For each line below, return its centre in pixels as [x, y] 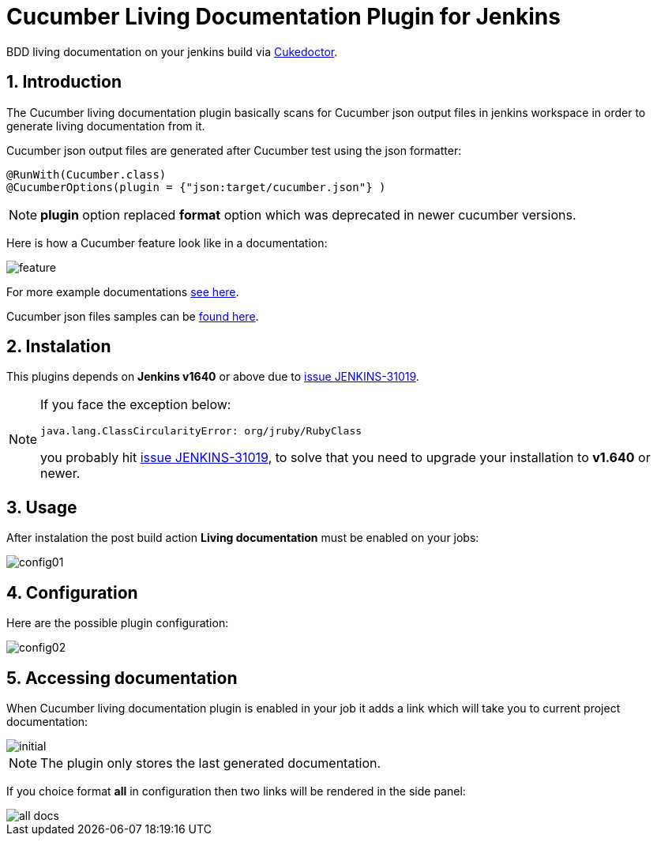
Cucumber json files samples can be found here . [133, 316]
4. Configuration [72, 592]
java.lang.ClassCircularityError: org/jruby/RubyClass [201, 431]
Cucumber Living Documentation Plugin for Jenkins [283, 17]
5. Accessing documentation [122, 678]
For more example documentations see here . [123, 291]
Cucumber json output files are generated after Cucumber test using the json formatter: [234, 150]
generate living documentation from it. [106, 126]
